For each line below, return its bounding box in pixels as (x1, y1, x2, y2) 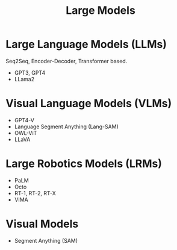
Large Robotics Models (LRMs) (5, 157, 163, 170)
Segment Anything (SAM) (14, 237, 78, 244)
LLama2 (14, 75, 35, 83)
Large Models (65, 4, 136, 17)
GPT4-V (14, 116, 34, 123)
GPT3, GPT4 (14, 69, 46, 76)
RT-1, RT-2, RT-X (14, 189, 56, 196)
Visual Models (5, 217, 79, 231)
